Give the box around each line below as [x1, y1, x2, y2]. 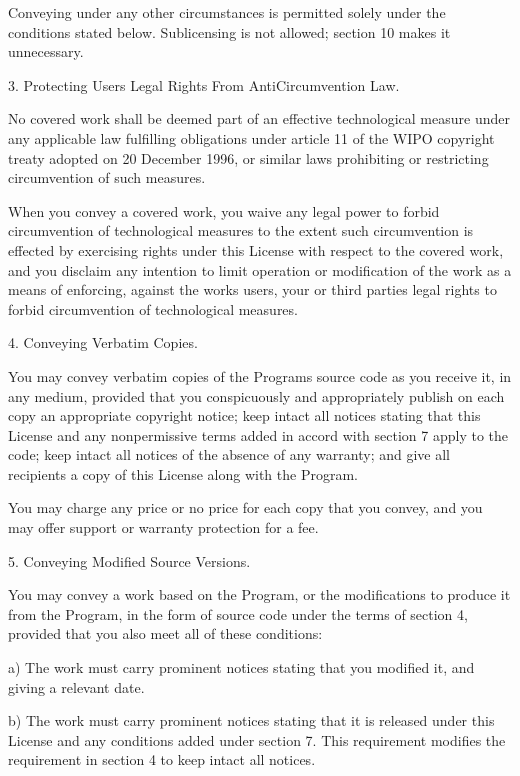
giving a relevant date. [8, 676, 145, 697]
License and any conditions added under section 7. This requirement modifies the [8, 729, 506, 750]
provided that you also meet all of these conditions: [8, 623, 323, 644]
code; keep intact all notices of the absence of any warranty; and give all [8, 444, 450, 465]
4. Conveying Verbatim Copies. [8, 332, 198, 353]
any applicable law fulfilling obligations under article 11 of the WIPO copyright [8, 127, 495, 148]
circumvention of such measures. [8, 167, 206, 188]
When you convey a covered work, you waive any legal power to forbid [8, 200, 440, 221]
